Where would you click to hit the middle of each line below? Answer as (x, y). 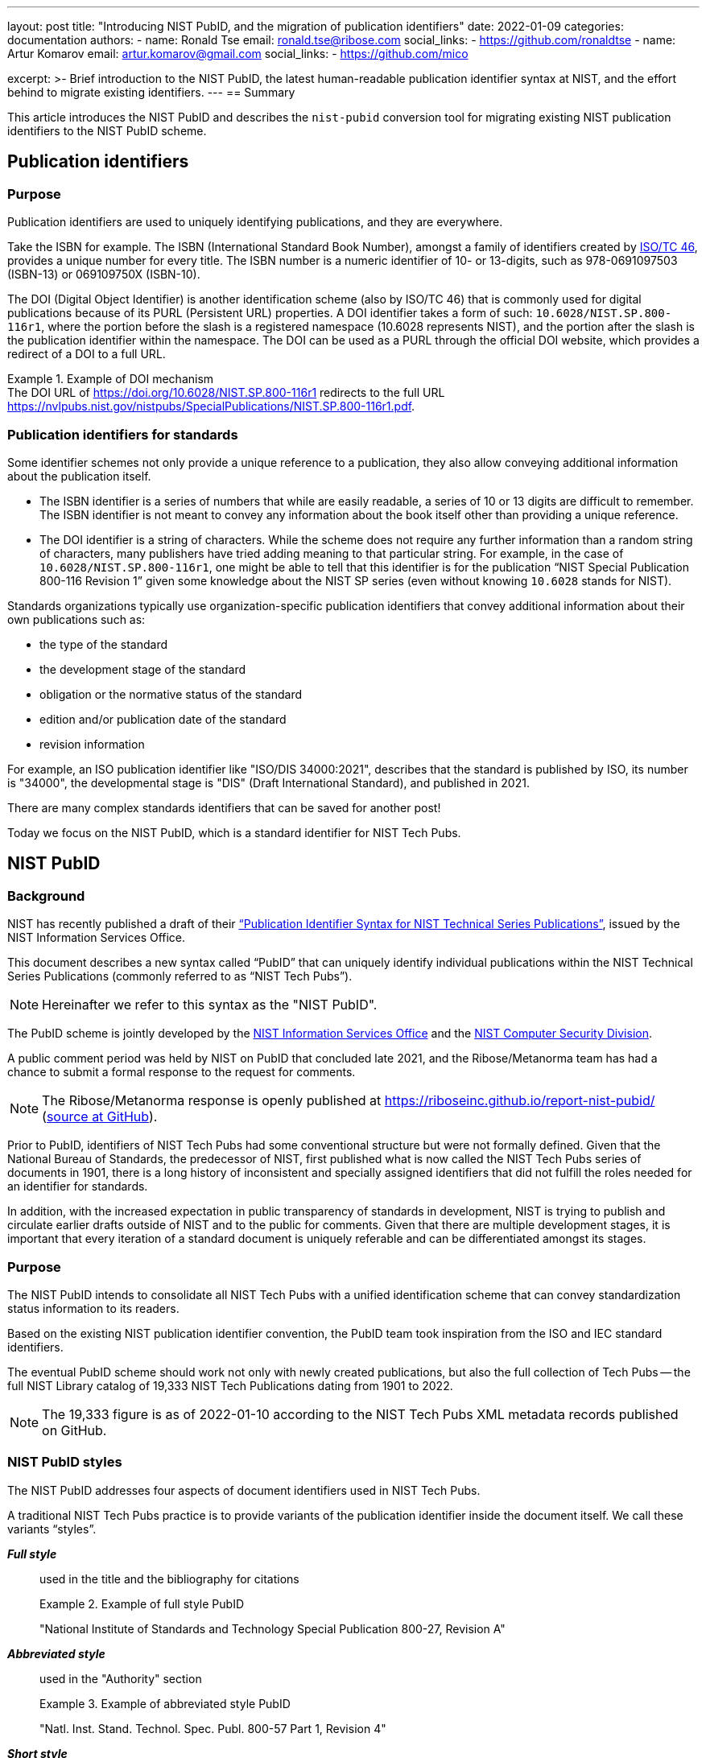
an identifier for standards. (78, 1186)
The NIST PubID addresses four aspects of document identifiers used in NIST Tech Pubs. (244, 1490)
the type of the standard (104, 644)
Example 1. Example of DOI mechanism (111, 379)
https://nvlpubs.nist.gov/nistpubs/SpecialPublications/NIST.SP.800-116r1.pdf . (211, 406)
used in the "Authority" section (121, 1678)
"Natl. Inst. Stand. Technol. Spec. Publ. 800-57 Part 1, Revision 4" (213, 1728)
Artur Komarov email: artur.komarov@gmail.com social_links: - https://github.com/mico (238, 54)
